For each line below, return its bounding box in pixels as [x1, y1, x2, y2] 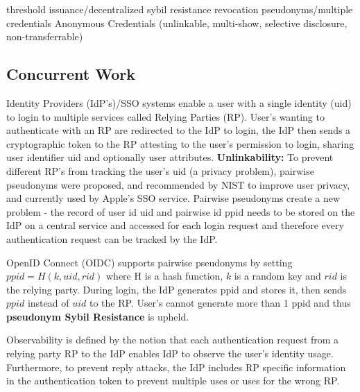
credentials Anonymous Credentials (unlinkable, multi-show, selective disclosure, [6, 15, 348, 30]
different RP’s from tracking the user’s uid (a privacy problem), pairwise [6, 163, 314, 178]
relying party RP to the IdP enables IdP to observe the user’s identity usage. [6, 346, 334, 361]
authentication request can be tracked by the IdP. [6, 231, 218, 246]
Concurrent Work [6, 63, 135, 85]
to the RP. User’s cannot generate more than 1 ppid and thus [89, 296, 351, 310]
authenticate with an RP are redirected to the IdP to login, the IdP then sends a [6, 123, 351, 137]
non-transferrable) [6, 29, 83, 44]
